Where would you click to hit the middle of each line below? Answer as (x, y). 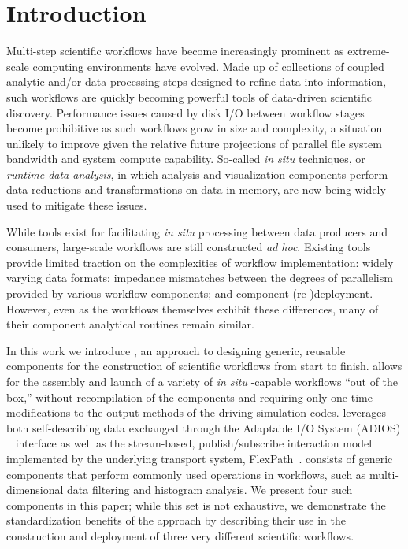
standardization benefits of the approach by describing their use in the (176, 520)
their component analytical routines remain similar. (130, 324)
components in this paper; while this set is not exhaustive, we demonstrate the (196, 504)
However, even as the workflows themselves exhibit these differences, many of (193, 308)
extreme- (369, 51)
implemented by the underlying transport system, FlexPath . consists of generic (200, 458)
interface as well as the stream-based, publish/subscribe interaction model (194, 443)
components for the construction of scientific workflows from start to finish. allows (204, 366)
